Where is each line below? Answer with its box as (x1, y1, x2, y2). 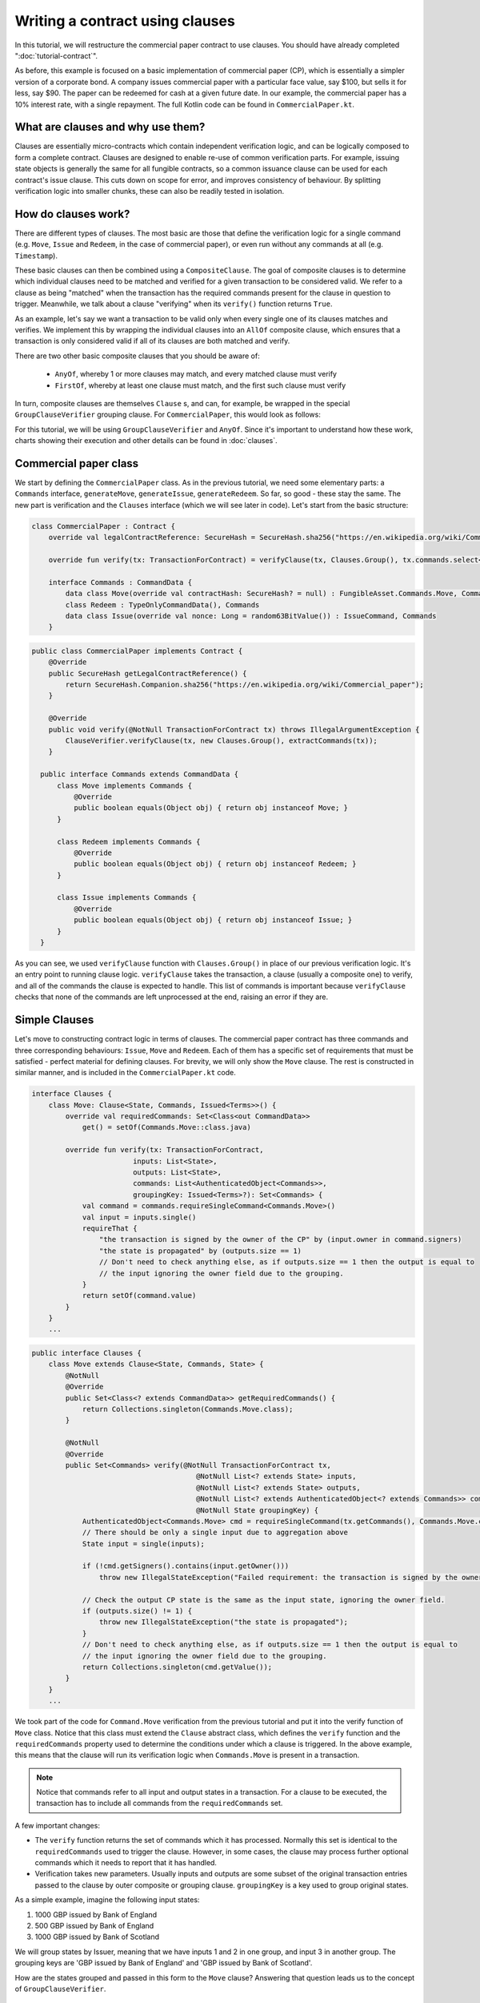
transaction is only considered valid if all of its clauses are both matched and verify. (14, 337, 290, 346)
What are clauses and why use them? (14, 120, 206, 134)
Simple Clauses (14, 1014, 94, 1027)
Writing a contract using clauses (14, 12, 235, 30)
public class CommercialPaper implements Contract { (31, 646, 243, 655)
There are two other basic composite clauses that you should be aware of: (14, 351, 260, 361)
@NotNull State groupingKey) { (196, 1505, 319, 1514)
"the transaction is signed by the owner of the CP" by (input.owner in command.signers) (98, 1235, 462, 1244)
